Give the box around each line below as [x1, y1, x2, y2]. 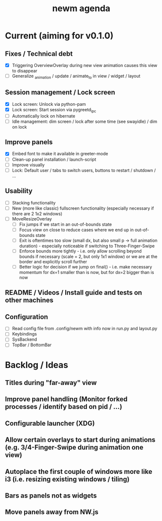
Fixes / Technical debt [5, 50, 73, 58]
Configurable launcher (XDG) [5, 419, 95, 427]
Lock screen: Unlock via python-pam [12, 101, 86, 107]
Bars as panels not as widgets [5, 491, 97, 500]
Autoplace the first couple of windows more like [5, 467, 152, 476]
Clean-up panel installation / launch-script [12, 156, 97, 162]
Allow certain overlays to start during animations [5, 436, 156, 444]
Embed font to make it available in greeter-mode [12, 151, 108, 157]
